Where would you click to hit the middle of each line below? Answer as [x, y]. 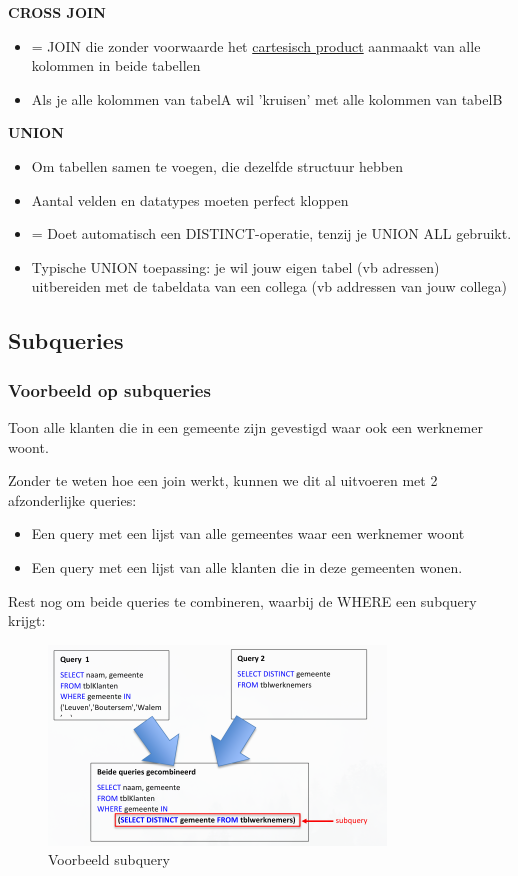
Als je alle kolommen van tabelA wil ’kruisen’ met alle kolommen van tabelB [267, 98]
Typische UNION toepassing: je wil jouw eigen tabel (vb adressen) [235, 266]
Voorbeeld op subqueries [109, 389]
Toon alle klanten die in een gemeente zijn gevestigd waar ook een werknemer [245, 426]
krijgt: [27, 620]
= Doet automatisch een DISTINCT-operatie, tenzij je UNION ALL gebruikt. [271, 233]
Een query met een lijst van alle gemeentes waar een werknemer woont [248, 533]
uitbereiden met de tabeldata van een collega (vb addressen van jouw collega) [269, 286]
